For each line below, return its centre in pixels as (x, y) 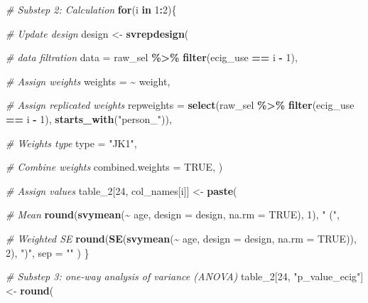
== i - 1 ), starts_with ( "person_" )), (89, 118)
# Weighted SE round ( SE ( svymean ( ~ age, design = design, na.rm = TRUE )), (181, 238)
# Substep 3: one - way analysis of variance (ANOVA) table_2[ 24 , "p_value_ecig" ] (185, 276)
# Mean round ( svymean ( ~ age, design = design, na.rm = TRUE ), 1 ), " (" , (173, 214)
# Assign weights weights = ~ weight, (88, 81)
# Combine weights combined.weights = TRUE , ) (114, 167)
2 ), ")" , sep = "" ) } (48, 252)
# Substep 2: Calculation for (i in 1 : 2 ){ (91, 9)
